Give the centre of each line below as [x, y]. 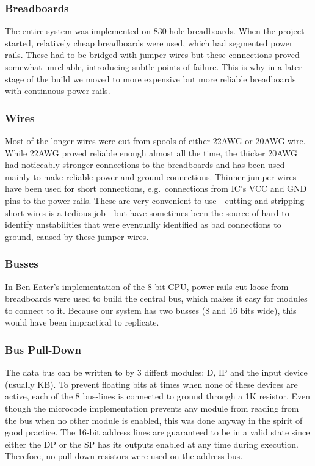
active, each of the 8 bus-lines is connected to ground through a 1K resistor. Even [158, 396]
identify [19, 224]
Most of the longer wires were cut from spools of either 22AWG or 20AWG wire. [155, 140]
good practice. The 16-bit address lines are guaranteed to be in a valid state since [157, 432]
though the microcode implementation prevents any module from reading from [152, 408]
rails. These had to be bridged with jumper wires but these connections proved [152, 55]
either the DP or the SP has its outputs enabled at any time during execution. [152, 444]
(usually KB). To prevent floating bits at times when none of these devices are [151, 384]
